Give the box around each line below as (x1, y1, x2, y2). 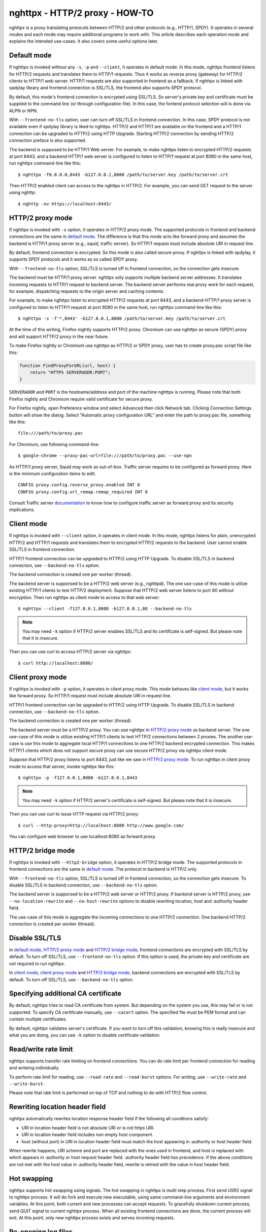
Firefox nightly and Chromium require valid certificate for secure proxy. (9, 396, 153, 402)
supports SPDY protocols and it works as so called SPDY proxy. (9, 256, 138, 262)
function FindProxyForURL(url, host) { (19, 363, 116, 368)
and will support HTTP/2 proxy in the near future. (9, 333, 109, 340)
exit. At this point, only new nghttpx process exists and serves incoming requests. (9, 1215, 175, 1221)
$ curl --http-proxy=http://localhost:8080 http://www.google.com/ (18, 822, 184, 828)
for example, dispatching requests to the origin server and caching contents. (9, 288, 165, 294)
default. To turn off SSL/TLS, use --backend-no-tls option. (9, 976, 134, 983)
